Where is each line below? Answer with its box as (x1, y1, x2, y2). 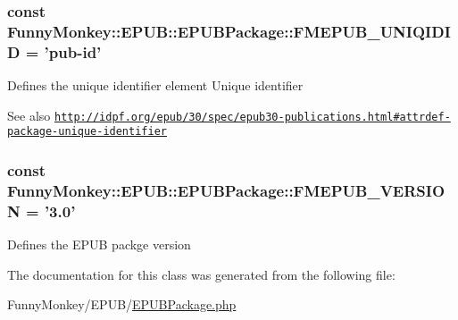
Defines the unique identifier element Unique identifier (7, 76, 304, 95)
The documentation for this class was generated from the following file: (7, 265, 396, 283)
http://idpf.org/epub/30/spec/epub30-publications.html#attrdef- (54, 110, 451, 123)
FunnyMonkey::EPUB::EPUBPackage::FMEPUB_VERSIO (7, 179, 446, 201)
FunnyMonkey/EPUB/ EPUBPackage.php (7, 295, 237, 314)
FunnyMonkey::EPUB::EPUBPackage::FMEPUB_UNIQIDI (7, 20, 451, 42)
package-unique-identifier (7, 125, 167, 139)
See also (7, 105, 51, 124)
